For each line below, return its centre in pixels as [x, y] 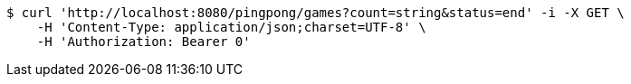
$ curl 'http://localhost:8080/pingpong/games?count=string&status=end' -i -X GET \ [315, 13]
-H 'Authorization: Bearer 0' [143, 42]
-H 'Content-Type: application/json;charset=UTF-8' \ [231, 27]
